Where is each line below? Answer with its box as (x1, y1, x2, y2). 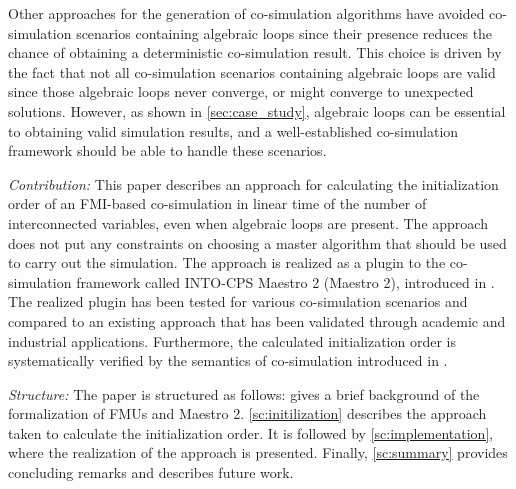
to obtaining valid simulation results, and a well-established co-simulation (8, 120, 459, 141)
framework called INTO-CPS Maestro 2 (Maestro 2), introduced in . (76, 271, 495, 292)
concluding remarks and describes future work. (8, 462, 294, 483)
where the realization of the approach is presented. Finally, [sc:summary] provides (8, 442, 508, 463)
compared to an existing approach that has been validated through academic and (8, 310, 506, 331)
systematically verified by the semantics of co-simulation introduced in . (8, 350, 448, 371)
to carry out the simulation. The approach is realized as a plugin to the (8, 252, 446, 273)
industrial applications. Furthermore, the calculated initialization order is (8, 330, 456, 351)
